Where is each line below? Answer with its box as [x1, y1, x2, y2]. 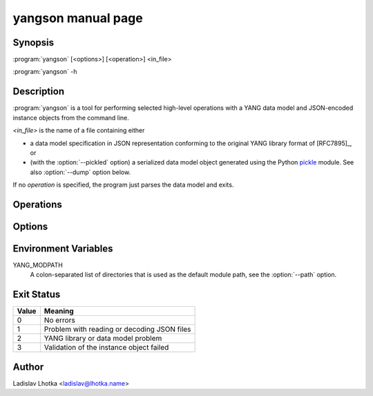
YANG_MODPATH [12, 261, 64, 270]
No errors [44, 315, 75, 325]
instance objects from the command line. [12, 113, 129, 122]
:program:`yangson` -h [12, 68, 77, 76]
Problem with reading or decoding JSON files [44, 325, 191, 334]
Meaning [44, 306, 74, 316]
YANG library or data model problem [44, 334, 162, 343]
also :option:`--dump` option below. [30, 168, 131, 176]
